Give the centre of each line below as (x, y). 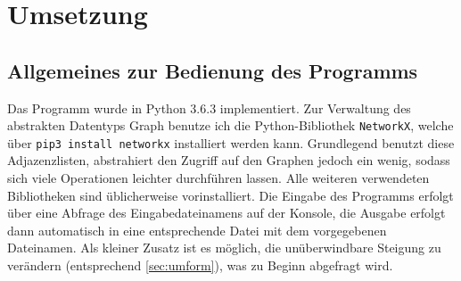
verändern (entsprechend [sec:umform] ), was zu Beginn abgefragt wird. (200, 265)
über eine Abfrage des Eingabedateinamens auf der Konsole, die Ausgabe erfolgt (226, 213)
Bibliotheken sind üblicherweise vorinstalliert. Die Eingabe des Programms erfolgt (230, 195)
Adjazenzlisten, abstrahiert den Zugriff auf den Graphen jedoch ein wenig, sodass (229, 160)
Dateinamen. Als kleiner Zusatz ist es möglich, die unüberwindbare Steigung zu (224, 248)
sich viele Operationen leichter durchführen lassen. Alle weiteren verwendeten (218, 178)
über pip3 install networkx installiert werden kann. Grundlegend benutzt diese (231, 142)
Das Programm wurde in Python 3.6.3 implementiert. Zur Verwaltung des (209, 107)
